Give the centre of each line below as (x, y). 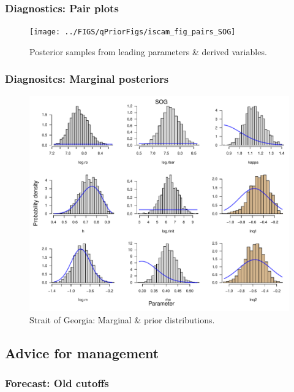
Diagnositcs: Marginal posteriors (87, 79)
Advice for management (82, 352)
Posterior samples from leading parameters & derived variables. (148, 51)
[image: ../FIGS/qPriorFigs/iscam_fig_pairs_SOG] (133, 32)
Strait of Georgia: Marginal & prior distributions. (122, 319)
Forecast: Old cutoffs (57, 382)
